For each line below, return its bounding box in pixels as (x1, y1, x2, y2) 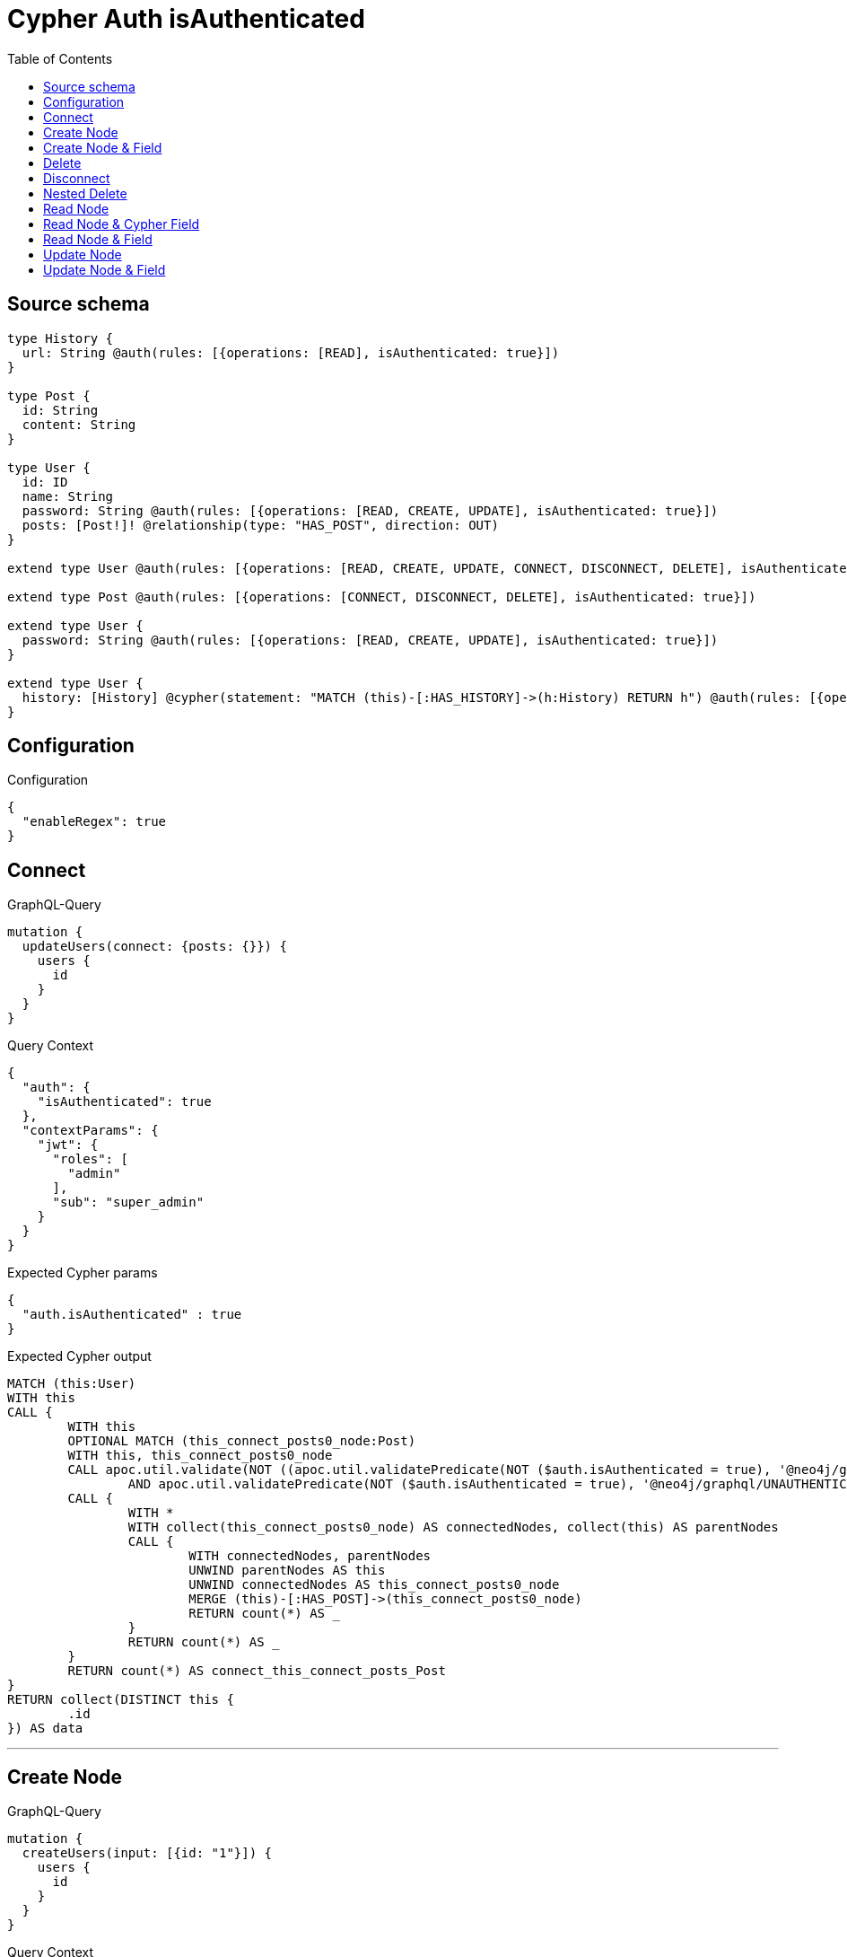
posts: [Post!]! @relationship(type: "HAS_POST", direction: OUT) (22, 517, 499, 532)
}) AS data (7, 1721, 83, 1736)
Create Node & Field (43, 139, 162, 155)
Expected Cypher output (7, 1348, 152, 1365)
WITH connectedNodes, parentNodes (188, 1549, 432, 1564)
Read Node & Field (43, 231, 153, 247)
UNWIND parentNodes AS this (188, 1563, 386, 1578)
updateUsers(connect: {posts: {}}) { (22, 939, 287, 954)
